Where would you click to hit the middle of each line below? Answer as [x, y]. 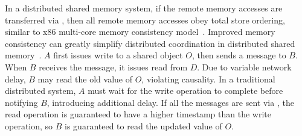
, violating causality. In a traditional [208, 79]
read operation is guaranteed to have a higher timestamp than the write [138, 114]
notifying [21, 102]
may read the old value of [85, 79]
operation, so [29, 125]
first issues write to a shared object [118, 55]
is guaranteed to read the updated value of [143, 125]
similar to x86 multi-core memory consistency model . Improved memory [140, 32]
